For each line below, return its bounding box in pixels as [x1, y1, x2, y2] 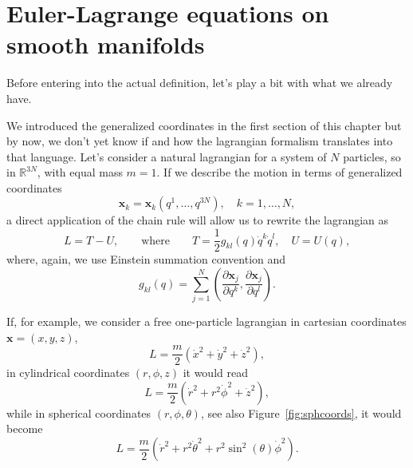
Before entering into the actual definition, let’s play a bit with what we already [6, 74, 393, 91]
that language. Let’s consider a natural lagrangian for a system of [6, 148, 327, 165]
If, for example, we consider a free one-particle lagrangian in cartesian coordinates [6, 313, 407, 330]
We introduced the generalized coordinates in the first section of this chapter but [6, 117, 402, 133]
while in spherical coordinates [6, 404, 151, 421]
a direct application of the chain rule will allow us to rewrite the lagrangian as [6, 212, 389, 228]
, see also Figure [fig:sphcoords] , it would [200, 404, 402, 421]
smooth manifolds [6, 28, 205, 61]
